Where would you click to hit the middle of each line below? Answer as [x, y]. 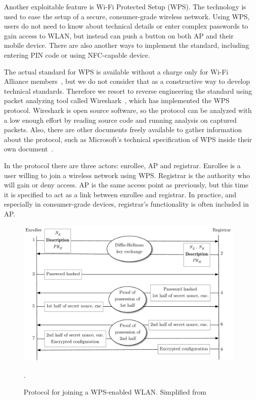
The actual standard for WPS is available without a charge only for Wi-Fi [116, 71]
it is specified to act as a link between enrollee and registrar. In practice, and [120, 194]
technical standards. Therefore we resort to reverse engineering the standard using [128, 91]
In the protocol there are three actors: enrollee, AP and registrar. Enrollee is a [122, 165]
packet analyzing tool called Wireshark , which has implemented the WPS [117, 100]
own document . [29, 149]
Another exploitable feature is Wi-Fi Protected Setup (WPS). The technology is [125, 6]
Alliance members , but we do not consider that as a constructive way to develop [127, 81]
